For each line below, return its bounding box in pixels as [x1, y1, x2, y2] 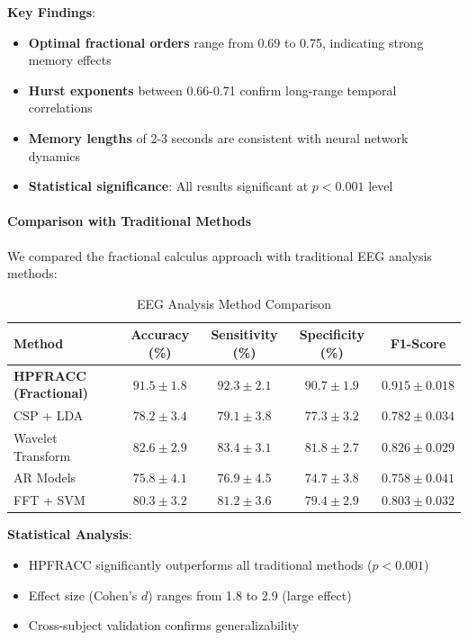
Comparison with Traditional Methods [7, 212, 252, 230]
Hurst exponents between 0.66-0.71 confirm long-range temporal [28, 80, 397, 99]
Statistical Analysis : [7, 525, 132, 544]
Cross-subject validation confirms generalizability [28, 616, 300, 635]
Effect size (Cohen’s [28, 585, 138, 604]
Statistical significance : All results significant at [28, 176, 309, 195]
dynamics [28, 146, 81, 165]
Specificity [299, 325, 364, 344]
